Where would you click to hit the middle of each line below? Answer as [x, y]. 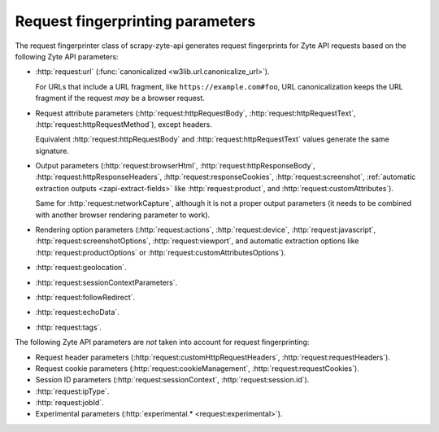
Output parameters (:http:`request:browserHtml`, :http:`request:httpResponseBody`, [176, 166]
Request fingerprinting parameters [135, 21]
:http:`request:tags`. [68, 327]
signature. [52, 151]
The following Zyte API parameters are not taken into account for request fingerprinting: [162, 343]
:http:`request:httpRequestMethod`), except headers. [124, 124]
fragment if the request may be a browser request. [120, 98]
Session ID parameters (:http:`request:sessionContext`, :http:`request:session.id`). [172, 380]
